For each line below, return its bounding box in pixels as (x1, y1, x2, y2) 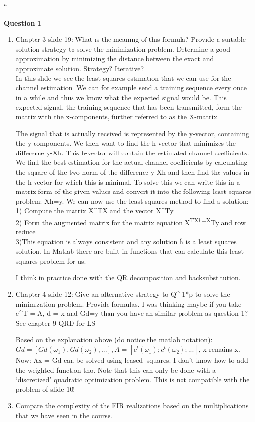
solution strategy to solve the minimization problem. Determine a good (15, 43, 231, 54)
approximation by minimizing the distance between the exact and (15, 53, 214, 64)
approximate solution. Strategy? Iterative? (15, 63, 144, 73)
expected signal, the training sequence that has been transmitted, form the (15, 102, 242, 112)
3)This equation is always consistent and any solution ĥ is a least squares (15, 236, 237, 246)
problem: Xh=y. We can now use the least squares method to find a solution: (15, 195, 249, 206)
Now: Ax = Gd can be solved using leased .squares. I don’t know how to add (15, 355, 248, 365)
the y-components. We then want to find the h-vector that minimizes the (15, 138, 236, 148)
